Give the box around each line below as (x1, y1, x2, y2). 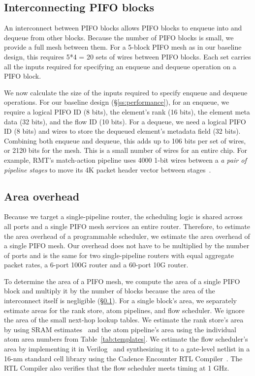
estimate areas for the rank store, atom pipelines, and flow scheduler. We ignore (4, 305, 245, 315)
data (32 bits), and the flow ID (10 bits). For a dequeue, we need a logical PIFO (4, 116, 246, 126)
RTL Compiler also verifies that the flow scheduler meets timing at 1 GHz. (4, 363, 229, 373)
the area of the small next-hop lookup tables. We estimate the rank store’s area (4, 315, 244, 325)
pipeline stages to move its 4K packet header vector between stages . (4, 164, 211, 174)
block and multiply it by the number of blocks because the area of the (4, 286, 215, 296)
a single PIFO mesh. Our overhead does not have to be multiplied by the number (4, 240, 250, 251)
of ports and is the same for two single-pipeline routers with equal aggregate (4, 250, 234, 260)
